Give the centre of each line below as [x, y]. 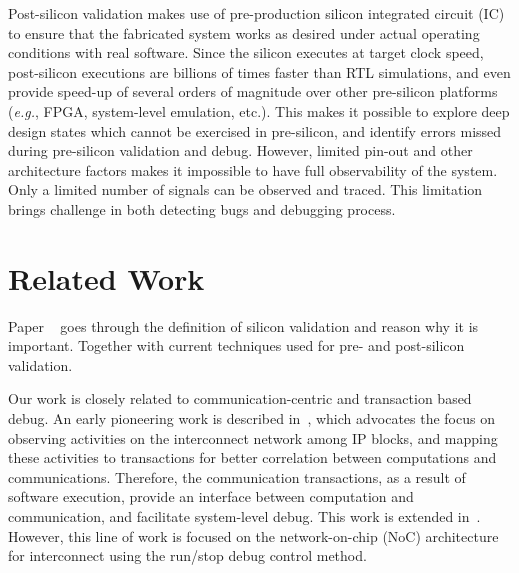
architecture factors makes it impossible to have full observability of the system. [253, 169]
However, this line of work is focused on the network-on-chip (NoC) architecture [253, 535]
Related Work [106, 277]
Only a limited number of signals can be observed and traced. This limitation [245, 189]
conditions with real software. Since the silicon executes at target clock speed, [246, 52]
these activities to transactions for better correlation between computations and [252, 457]
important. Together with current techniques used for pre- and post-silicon [236, 345]
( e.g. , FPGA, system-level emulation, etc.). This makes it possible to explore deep [259, 110]
